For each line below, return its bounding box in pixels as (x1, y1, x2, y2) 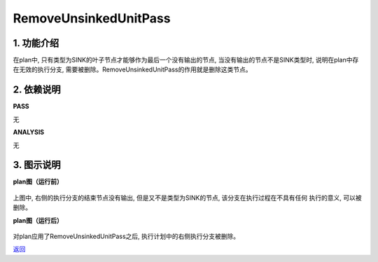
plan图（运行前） (13, 177, 63, 186)
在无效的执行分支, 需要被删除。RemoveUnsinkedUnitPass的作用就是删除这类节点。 (13, 65, 252, 74)
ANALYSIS (13, 128, 45, 137)
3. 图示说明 (13, 159, 61, 171)
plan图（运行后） (13, 216, 63, 224)
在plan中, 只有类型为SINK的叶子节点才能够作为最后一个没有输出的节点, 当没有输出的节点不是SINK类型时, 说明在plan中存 (13, 56, 359, 64)
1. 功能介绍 (13, 37, 59, 49)
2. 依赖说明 (13, 84, 61, 96)
